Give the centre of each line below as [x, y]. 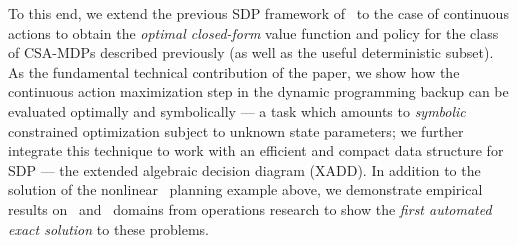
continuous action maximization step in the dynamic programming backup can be [258, 91]
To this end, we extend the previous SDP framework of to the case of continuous [258, 13]
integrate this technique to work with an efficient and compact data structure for [256, 150]
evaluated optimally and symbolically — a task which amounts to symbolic [237, 110]
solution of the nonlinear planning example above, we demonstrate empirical [245, 189]
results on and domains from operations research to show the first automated [250, 208]
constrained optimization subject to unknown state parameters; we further [236, 130]
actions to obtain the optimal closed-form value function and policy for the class [253, 32]
